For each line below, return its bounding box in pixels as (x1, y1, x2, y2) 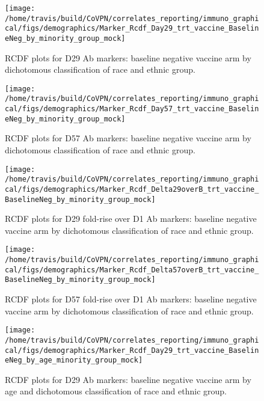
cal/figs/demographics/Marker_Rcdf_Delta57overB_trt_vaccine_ (5, 265, 259, 274)
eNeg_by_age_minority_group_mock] (5, 356, 143, 365)
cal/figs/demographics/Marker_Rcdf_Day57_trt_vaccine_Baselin (5, 105, 259, 114)
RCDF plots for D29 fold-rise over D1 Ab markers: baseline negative (5, 212, 257, 225)
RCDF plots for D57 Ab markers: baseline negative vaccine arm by (5, 132, 251, 144)
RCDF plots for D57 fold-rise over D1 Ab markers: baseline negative (5, 293, 257, 305)
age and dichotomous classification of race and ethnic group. (5, 385, 227, 397)
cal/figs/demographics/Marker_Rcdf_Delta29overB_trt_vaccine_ (5, 185, 259, 194)
